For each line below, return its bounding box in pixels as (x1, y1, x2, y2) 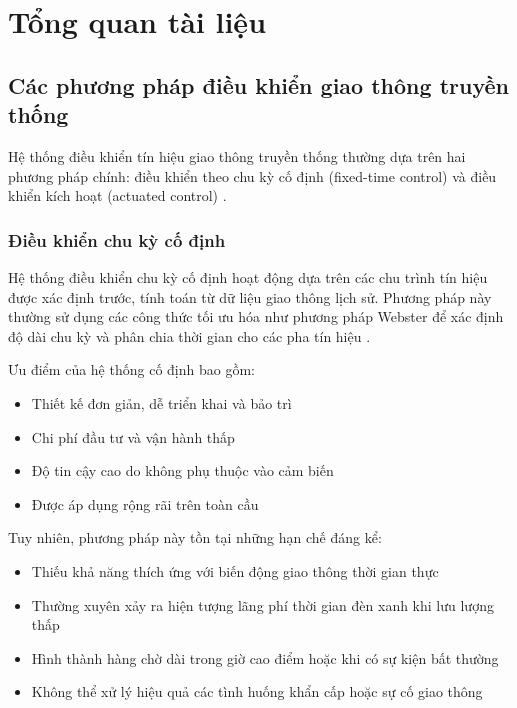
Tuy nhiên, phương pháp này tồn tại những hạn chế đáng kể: (8, 527, 382, 548)
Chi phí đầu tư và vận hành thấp (31, 426, 235, 447)
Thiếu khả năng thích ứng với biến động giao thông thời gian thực (31, 560, 439, 581)
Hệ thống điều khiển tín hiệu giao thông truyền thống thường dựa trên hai (8, 145, 466, 166)
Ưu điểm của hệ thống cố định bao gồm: (8, 359, 255, 380)
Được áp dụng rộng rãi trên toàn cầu (31, 493, 259, 514)
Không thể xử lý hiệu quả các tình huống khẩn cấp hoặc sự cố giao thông (31, 681, 483, 702)
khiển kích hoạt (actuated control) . (8, 185, 227, 206)
